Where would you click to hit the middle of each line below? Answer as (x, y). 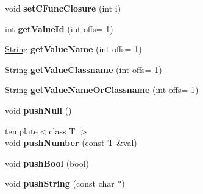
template (21, 130)
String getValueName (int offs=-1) (73, 49)
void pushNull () (38, 110)
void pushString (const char (60, 183)
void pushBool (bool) (47, 163)
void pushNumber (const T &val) (71, 143)
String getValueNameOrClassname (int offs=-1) (102, 90)
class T (62, 130)
